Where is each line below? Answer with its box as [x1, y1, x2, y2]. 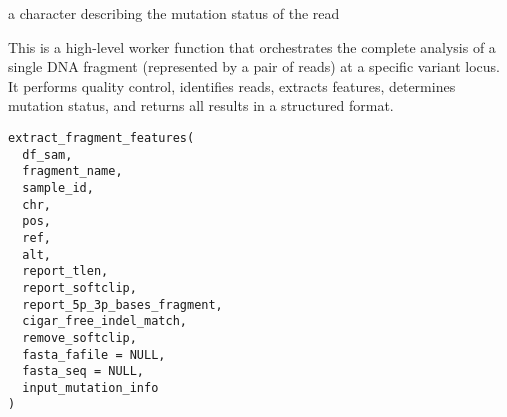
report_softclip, [22, 280, 137, 295]
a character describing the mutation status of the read [8, 3, 340, 23]
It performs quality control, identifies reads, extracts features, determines [8, 75, 456, 96]
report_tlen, [22, 264, 109, 279]
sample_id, [22, 180, 94, 195]
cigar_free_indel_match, [22, 314, 187, 329]
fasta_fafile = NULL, [22, 347, 166, 362]
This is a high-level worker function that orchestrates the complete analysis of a [8, 36, 496, 57]
